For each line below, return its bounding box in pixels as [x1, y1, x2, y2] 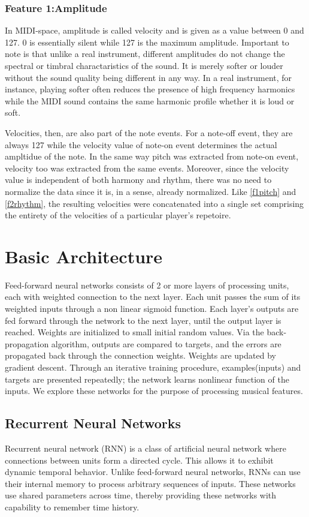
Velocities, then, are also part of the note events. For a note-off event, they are [5, 126, 293, 139]
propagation [5, 337, 49, 350]
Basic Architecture [5, 244, 163, 268]
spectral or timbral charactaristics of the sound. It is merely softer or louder [5, 59, 283, 71]
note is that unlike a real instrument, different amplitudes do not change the [5, 47, 285, 60]
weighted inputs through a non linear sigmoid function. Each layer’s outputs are [5, 302, 299, 315]
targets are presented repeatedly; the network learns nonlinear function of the [5, 372, 289, 385]
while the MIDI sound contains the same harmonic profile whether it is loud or [5, 94, 295, 107]
